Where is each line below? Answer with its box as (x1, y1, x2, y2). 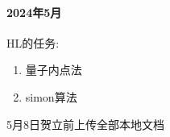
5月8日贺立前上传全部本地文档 (6, 115, 164, 132)
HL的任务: (6, 34, 60, 51)
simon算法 (25, 88, 77, 105)
